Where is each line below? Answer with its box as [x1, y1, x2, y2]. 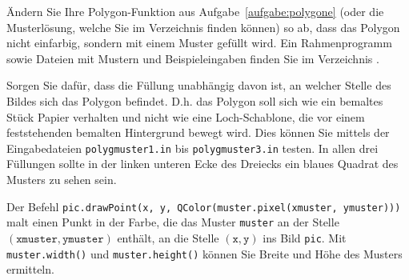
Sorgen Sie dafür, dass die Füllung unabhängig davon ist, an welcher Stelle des [6, 77, 391, 94]
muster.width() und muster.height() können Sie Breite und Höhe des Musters [6, 245, 403, 262]
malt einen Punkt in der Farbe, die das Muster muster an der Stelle [6, 214, 339, 230]
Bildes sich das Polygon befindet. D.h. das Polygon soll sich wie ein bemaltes [6, 92, 383, 109]
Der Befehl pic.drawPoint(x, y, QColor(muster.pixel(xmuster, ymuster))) [6, 198, 401, 214]
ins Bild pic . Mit [263, 229, 347, 246]
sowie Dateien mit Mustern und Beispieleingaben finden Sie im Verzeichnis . [6, 50, 379, 66]
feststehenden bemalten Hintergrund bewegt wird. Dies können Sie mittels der [6, 124, 390, 141]
